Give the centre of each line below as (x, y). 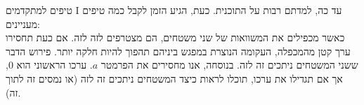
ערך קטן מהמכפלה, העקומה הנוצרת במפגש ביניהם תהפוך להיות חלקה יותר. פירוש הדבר (178, 51)
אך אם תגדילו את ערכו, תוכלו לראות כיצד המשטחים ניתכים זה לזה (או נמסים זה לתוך (174, 78)
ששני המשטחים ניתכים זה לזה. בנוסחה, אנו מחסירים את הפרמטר (229, 65)
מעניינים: (23, 23)
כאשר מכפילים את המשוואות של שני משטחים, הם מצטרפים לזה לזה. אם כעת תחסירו (175, 37)
